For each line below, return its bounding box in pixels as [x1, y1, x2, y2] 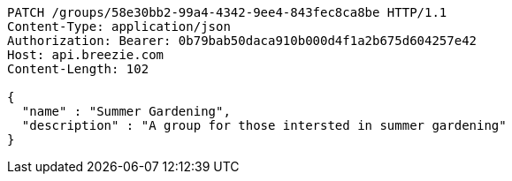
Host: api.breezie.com [7, 48, 164, 62]
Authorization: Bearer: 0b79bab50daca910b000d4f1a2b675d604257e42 [7, 34, 478, 48]
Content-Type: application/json [7, 19, 231, 34]
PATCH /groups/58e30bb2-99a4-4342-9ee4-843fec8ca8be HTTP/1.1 [7, 5, 447, 19]
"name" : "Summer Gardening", [21, 104, 231, 118]
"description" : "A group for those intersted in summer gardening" [21, 118, 507, 132]
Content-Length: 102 [7, 62, 149, 76]
